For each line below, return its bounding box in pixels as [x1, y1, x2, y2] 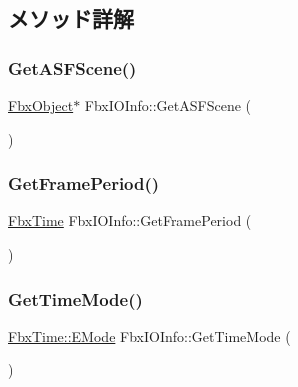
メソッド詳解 [8, 3, 134, 34]
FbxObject [8, 95, 74, 115]
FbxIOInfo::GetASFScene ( [84, 95, 251, 115]
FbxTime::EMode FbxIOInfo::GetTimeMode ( [8, 325, 291, 346]
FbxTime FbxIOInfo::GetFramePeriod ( [8, 210, 252, 231]
